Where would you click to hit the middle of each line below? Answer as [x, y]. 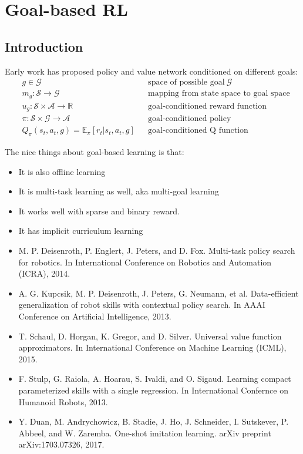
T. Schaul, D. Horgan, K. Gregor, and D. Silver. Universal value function [150, 336]
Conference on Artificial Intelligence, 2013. [95, 316]
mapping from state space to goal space [219, 94]
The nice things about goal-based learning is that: [95, 152]
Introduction [44, 46]
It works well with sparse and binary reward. [99, 211]
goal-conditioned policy [190, 119]
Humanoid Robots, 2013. [63, 401]
